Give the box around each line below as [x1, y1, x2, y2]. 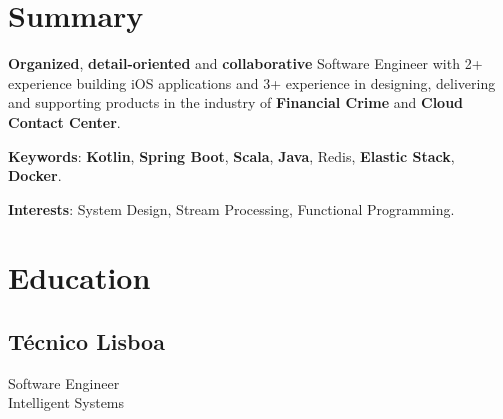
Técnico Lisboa [8, 326, 165, 357]
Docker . [8, 165, 62, 186]
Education [8, 257, 151, 298]
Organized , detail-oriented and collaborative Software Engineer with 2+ [8, 53, 483, 74]
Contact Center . [8, 111, 121, 132]
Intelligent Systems [8, 392, 125, 413]
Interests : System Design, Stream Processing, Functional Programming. [8, 198, 455, 219]
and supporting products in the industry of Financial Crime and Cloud [8, 92, 464, 113]
